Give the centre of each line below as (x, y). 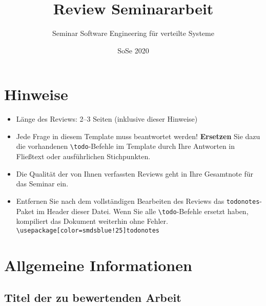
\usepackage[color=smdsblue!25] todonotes (88, 230)
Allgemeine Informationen (98, 265)
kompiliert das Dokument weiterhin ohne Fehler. (92, 221)
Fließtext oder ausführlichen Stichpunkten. (83, 156)
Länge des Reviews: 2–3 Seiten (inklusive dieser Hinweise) (107, 119)
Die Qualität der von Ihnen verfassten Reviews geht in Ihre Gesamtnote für (135, 173)
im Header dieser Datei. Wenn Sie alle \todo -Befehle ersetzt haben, (142, 211)
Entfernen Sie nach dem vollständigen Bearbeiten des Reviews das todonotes (138, 200)
